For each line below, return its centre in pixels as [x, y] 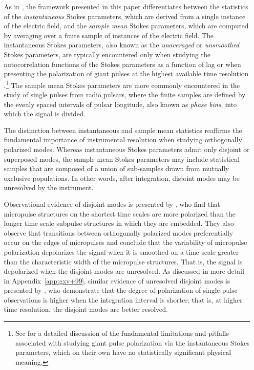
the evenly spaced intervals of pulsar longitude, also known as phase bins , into [120, 104]
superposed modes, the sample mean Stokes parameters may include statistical [122, 159]
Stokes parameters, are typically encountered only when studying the [107, 54]
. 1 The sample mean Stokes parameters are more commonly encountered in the [122, 84]
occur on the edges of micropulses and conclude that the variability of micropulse [126, 242]
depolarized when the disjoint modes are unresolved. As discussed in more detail [124, 271]
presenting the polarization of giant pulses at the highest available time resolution [126, 74]
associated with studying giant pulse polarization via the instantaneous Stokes [132, 342]
